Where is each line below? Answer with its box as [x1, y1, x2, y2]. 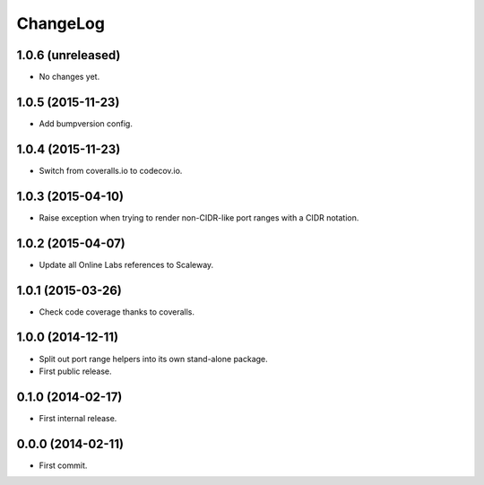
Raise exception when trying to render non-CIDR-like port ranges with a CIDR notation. [39, 212, 359, 223]
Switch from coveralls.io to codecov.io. [39, 165, 183, 176]
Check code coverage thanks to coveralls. [39, 306, 195, 317]
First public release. [39, 366, 112, 377]
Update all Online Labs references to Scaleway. [39, 259, 214, 270]
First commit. [39, 460, 88, 471]
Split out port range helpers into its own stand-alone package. [39, 353, 268, 364]
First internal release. [39, 412, 117, 423]
